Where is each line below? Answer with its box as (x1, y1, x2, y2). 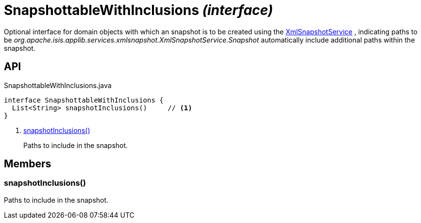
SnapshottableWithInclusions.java (4, 81, 112, 89)
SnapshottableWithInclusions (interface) (4, 2, 273, 18)
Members (4, 158, 51, 170)
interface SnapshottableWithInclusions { (4, 96, 164, 104)
